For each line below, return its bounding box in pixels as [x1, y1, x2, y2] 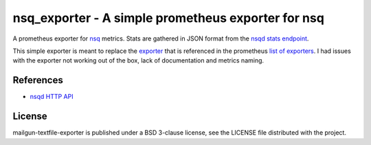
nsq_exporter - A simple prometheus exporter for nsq [12, 10, 324, 25]
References [12, 74, 63, 86]
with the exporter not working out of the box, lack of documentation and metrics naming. [12, 56, 265, 65]
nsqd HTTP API [30, 93, 74, 101]
